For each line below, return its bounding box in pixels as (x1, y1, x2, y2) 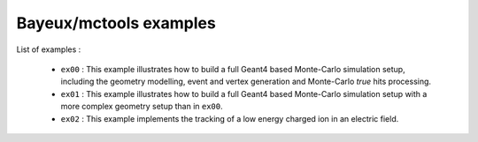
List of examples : (16, 44, 81, 55)
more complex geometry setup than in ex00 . (60, 101, 223, 112)
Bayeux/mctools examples (16, 13, 216, 33)
